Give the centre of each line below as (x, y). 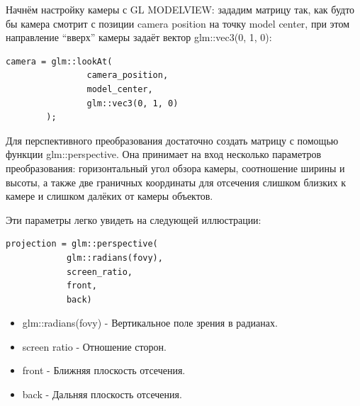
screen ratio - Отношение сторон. (94, 346)
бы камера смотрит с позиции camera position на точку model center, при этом (178, 23)
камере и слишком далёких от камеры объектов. (109, 196)
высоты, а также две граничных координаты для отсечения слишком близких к (176, 182)
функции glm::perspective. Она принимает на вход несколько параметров (164, 154)
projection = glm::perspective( (82, 244)
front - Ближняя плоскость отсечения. (104, 370)
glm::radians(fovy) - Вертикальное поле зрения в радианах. (150, 323)
